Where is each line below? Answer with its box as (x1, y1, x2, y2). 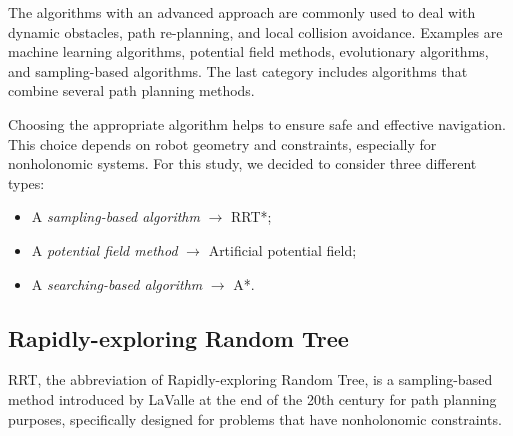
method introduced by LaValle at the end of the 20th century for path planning (8, 388, 497, 409)
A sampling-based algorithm (31, 206, 200, 227)
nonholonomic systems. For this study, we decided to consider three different (8, 153, 477, 174)
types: (8, 172, 45, 193)
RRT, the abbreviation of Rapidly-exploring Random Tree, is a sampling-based (8, 369, 493, 390)
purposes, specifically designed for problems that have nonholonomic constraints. (8, 408, 502, 429)
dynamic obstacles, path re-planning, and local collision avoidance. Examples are (8, 21, 503, 42)
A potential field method (31, 239, 178, 260)
